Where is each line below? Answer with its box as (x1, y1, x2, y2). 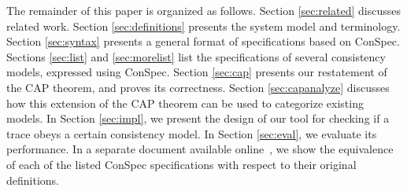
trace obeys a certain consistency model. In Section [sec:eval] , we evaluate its (6, 125, 377, 141)
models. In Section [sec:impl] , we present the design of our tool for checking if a (6, 110, 390, 127)
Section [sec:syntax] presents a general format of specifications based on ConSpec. (6, 33, 400, 50)
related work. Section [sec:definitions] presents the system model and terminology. (6, 17, 401, 34)
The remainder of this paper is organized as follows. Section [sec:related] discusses (6, 2, 401, 18)
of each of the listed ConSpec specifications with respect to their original (6, 156, 357, 172)
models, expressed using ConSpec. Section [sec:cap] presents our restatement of (6, 64, 387, 80)
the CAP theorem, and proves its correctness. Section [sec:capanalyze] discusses (6, 79, 390, 95)
